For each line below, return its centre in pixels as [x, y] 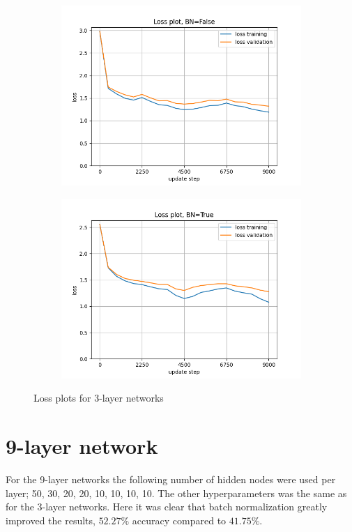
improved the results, [51, 520]
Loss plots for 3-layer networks [99, 398]
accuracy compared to [179, 520]
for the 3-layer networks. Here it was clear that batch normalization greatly [167, 507]
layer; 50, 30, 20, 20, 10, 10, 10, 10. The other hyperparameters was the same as [176, 493]
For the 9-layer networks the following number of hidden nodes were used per [171, 479]
